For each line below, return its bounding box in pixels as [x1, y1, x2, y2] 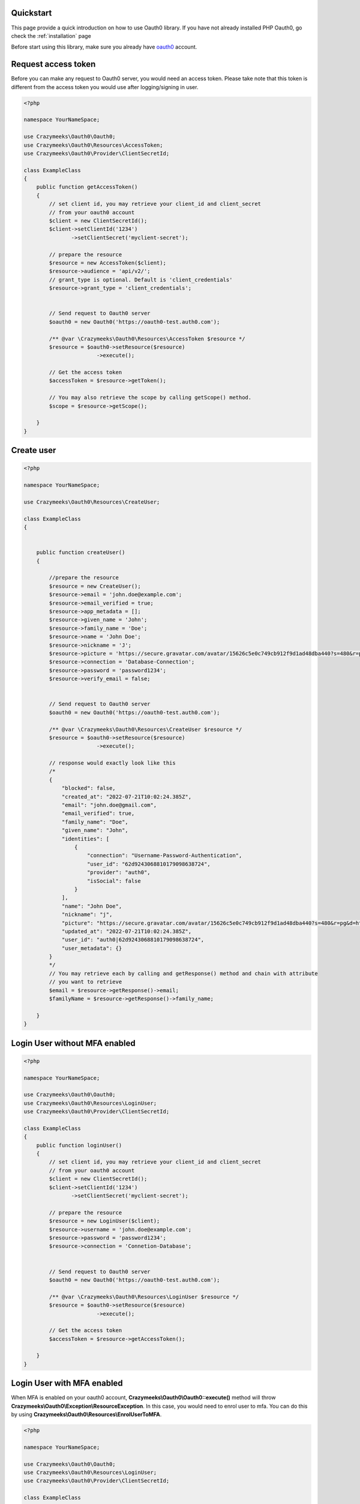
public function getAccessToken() [36, 183, 138, 191]
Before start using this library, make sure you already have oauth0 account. [11, 43, 197, 51]
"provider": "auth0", [87, 869, 151, 876]
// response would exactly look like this [49, 760, 176, 766]
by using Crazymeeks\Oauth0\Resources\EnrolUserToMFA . [11, 1411, 162, 1418]
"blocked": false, [61, 785, 116, 792]
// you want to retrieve [49, 978, 122, 985]
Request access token [11, 59, 96, 69]
